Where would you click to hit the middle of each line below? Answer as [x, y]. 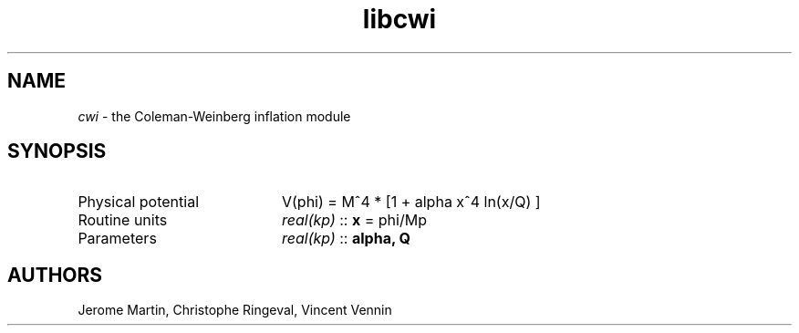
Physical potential [139, 202]
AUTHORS [55, 275]
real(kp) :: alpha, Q [346, 239]
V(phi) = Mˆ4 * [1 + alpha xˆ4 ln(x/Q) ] [411, 202]
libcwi [399, 19]
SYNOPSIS [57, 151]
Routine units [123, 220]
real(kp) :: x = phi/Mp [354, 220]
